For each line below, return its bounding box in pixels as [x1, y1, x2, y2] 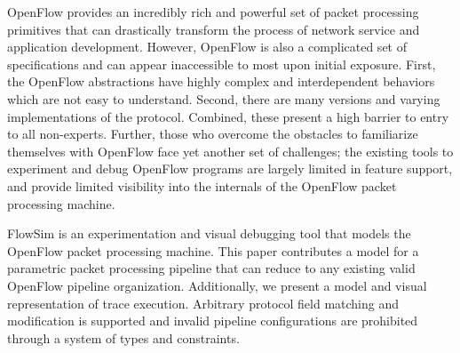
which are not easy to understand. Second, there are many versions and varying [7, 89, 440, 108]
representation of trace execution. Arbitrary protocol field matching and [7, 293, 399, 312]
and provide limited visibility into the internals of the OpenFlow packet [7, 176, 397, 195]
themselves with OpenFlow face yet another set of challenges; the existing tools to [7, 141, 454, 160]
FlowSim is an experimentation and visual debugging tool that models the [7, 224, 411, 243]
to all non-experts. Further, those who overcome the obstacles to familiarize [7, 124, 418, 143]
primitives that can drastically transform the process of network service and [7, 20, 420, 38]
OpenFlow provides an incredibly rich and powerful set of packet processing [7, 3, 419, 20]
